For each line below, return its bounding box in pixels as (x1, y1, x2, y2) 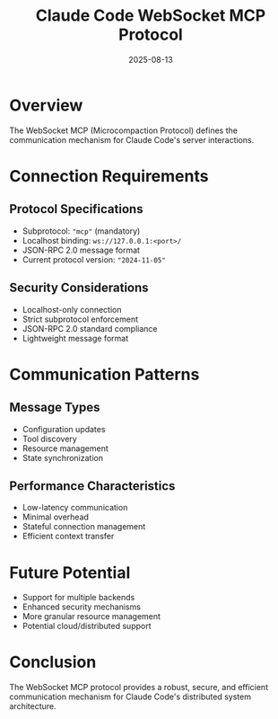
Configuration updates (22, 423, 106, 434)
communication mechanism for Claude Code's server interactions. (9, 134, 255, 145)
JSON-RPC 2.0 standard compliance (22, 323, 159, 333)
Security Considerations (9, 280, 150, 296)
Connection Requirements (9, 165, 209, 186)
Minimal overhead (22, 511, 90, 522)
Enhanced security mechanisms (22, 601, 142, 612)
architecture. (9, 701, 56, 712)
